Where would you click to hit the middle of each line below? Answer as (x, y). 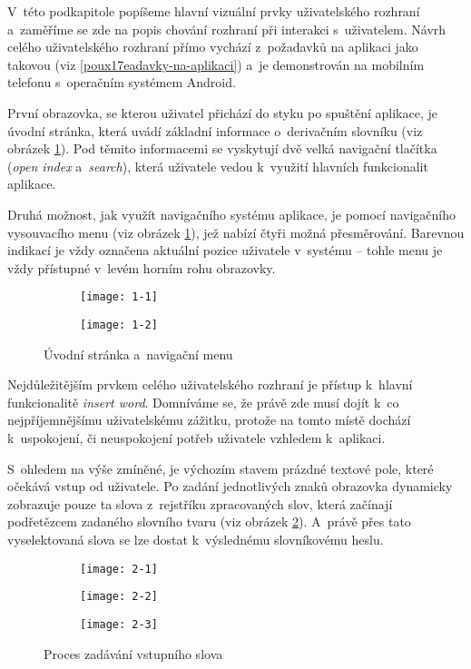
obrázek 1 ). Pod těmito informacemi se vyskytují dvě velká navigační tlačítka (222, 148)
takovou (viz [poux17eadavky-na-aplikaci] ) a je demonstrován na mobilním (216, 64)
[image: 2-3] (119, 624)
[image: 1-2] (119, 325)
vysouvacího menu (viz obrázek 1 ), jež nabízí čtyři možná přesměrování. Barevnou (236, 232)
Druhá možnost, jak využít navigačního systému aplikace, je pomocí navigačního (231, 214)
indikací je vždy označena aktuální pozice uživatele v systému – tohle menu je (225, 250)
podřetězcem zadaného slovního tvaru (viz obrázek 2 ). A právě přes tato (209, 521)
